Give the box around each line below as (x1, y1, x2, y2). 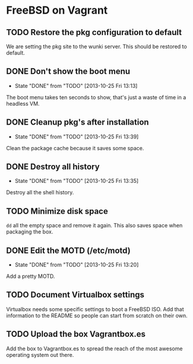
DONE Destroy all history (6, 162, 100, 172)
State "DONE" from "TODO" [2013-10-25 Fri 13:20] (14, 261, 139, 268)
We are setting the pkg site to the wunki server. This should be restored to (6, 43, 187, 50)
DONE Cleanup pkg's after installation (6, 117, 150, 128)
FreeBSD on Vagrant (6, 4, 108, 17)
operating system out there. (6, 351, 74, 358)
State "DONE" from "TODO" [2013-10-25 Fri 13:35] (14, 178, 139, 185)
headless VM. (6, 100, 40, 107)
